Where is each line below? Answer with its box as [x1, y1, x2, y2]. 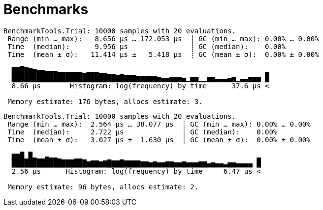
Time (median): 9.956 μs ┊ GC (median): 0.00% [7, 42, 286, 51]
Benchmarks [3, 1, 89, 18]
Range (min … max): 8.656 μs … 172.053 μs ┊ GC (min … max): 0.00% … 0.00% [7, 34, 319, 43]
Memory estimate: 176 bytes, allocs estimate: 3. [7, 97, 203, 105]
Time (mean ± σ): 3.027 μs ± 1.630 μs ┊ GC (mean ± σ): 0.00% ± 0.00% [7, 135, 311, 144]
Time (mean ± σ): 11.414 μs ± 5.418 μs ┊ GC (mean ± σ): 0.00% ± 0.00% [7, 50, 319, 58]
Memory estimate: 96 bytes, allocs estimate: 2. [7, 183, 199, 191]
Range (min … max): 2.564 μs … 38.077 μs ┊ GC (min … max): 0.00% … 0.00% [7, 120, 311, 128]
